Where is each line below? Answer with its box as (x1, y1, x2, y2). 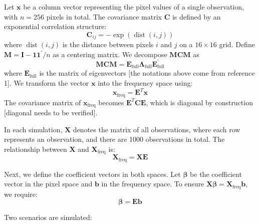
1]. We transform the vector (4, 77, 89, 88)
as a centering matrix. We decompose (53, 49, 167, 59)
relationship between (4, 143, 67, 154)
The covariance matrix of (4, 97, 81, 107)
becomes (98, 97, 124, 107)
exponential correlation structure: (4, 21, 107, 32)
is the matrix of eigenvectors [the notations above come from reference (39, 68, 255, 78)
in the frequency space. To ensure (101, 178, 204, 189)
